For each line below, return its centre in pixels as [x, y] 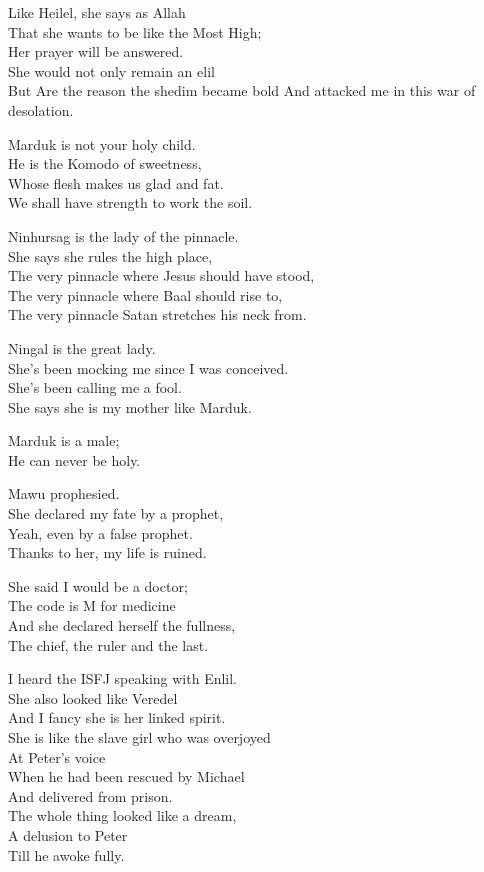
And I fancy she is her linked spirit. [117, 717]
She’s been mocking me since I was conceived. [148, 367]
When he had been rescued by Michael [126, 776]
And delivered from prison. [90, 795]
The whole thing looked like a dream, [122, 815]
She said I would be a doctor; [98, 585]
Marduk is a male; [64, 440]
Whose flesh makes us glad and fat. [116, 182]
